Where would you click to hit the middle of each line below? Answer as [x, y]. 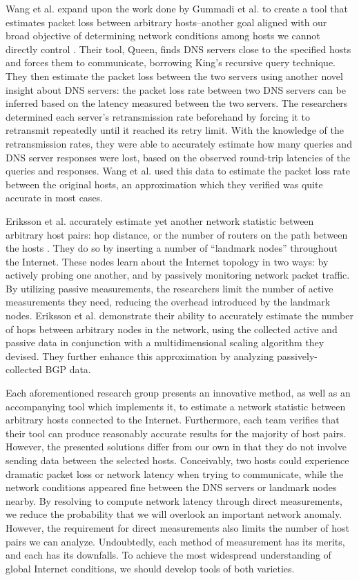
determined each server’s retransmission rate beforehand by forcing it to [158, 116]
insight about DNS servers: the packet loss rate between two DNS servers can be [176, 89]
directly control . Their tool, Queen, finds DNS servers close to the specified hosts [178, 49]
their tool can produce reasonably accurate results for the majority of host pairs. [176, 433]
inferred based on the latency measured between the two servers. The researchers [177, 103]
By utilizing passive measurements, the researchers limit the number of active [169, 288]
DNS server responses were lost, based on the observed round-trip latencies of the [178, 157]
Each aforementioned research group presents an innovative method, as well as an [178, 393]
